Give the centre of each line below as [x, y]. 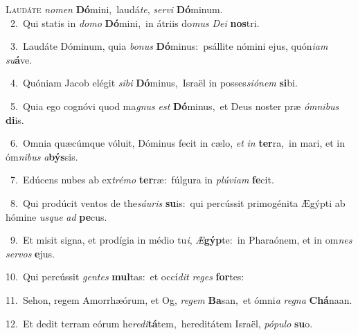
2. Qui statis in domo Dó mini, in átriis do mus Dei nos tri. [135, 22]
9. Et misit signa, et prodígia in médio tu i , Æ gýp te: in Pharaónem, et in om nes [181, 240]
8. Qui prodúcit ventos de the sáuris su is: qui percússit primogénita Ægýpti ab [178, 202]
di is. [15, 119]
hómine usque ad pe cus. [56, 216]
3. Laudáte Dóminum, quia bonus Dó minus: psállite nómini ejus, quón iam [169, 46]
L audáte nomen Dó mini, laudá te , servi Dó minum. [114, 9]
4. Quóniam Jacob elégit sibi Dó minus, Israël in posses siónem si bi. [154, 83]
